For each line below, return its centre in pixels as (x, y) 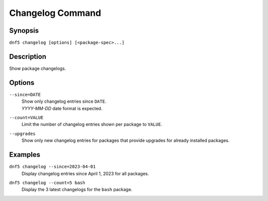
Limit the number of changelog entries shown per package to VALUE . (92, 125)
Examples (25, 155)
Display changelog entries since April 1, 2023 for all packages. (85, 173)
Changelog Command (55, 13)
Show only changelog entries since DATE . (64, 101)
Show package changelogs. (38, 68)
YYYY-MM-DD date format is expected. (62, 108)
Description (28, 56)
